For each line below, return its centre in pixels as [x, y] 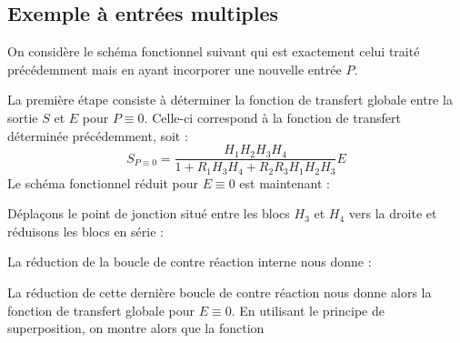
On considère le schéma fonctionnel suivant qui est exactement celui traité [214, 51]
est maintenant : [285, 182]
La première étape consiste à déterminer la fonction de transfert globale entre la [230, 100]
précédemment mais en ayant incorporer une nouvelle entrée [175, 69]
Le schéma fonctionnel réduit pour [103, 182]
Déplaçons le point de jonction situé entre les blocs [149, 213]
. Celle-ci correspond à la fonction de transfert [272, 117]
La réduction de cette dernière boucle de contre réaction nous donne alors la [220, 293]
